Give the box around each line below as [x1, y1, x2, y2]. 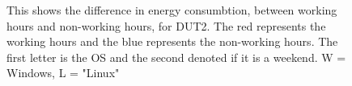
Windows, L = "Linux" [6, 64, 120, 81]
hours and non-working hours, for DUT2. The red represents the [6, 17, 326, 34]
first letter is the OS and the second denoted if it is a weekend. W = [6, 48, 346, 65]
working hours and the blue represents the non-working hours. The [6, 33, 338, 50]
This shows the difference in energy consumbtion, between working [6, 2, 337, 18]
